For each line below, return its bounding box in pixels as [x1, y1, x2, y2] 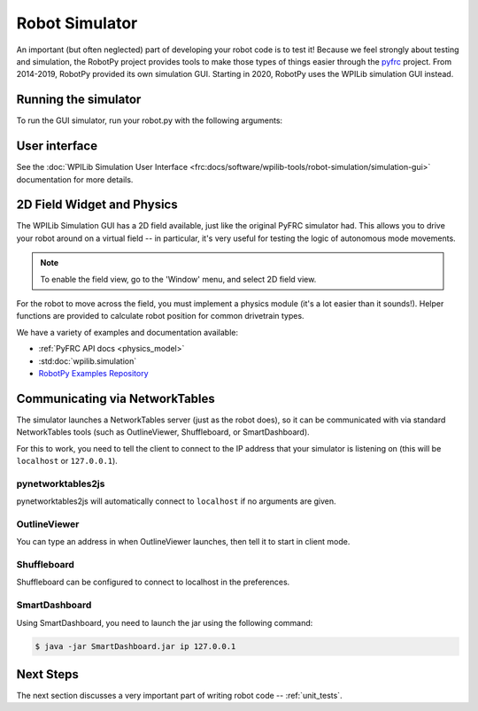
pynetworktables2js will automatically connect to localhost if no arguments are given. [16, 496, 336, 506]
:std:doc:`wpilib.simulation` [38, 355, 137, 367]
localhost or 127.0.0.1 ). [16, 456, 119, 467]
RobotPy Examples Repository [38, 367, 150, 378]
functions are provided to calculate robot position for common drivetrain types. [16, 311, 305, 321]
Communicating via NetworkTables [16, 390, 216, 406]
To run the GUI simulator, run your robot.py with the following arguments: [16, 115, 283, 126]
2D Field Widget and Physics [16, 197, 178, 213]
